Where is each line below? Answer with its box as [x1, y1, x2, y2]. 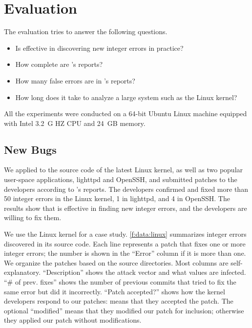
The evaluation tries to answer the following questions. [4, 26, 168, 37]
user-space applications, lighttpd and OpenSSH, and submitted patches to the [4, 174, 237, 184]
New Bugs [4, 142, 57, 157]
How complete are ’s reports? [15, 59, 103, 69]
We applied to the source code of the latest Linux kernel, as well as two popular [4, 164, 243, 175]
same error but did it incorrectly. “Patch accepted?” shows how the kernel [4, 286, 225, 296]
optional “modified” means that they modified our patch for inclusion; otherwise [4, 305, 244, 315]
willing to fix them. [4, 212, 62, 223]
